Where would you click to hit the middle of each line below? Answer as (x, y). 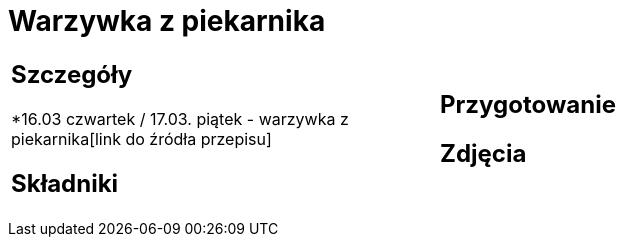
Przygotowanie (528, 104)
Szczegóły (72, 74)
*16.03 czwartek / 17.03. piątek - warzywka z (180, 118)
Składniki (65, 183)
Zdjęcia (483, 153)
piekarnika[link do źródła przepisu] (141, 138)
